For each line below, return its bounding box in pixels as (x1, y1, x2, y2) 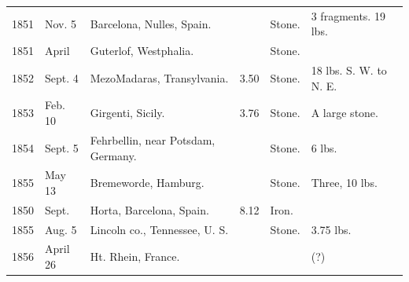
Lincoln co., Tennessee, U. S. (90, 221, 229, 237)
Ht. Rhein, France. (90, 248, 180, 265)
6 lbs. (311, 139, 337, 156)
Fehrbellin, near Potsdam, (90, 131, 216, 148)
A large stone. (311, 104, 378, 121)
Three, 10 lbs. (311, 174, 378, 191)
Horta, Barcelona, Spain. (90, 201, 209, 218)
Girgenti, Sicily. (90, 104, 165, 121)
